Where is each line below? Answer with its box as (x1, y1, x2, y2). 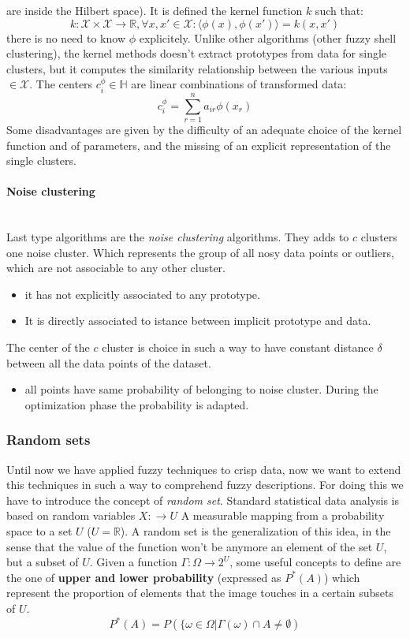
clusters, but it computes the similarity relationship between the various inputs (6, 60, 388, 76)
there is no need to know (6, 29, 125, 46)
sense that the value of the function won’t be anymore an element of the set (6, 538, 373, 554)
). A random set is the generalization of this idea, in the (120, 523, 391, 539)
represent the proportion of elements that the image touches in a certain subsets (6, 584, 394, 601)
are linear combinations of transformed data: (131, 76, 347, 92)
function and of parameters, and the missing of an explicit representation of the (6, 136, 391, 153)
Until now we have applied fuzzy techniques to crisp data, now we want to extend (6, 461, 401, 477)
